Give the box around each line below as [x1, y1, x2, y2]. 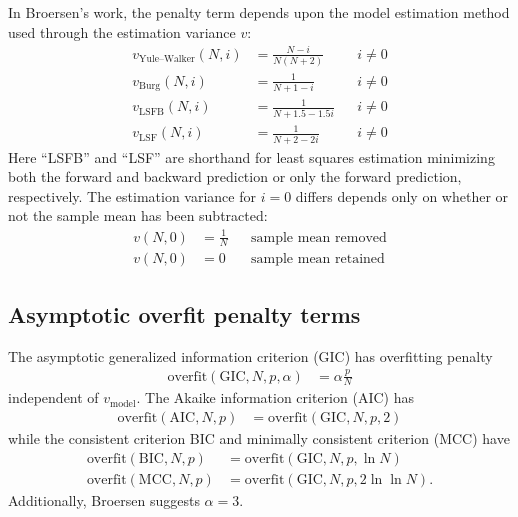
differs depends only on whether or [295, 185, 509, 206]
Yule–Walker [139, 54, 195, 65]
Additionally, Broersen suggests [8, 489, 200, 510]
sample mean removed [251, 230, 387, 245]
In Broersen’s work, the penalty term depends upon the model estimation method [8, 2, 510, 22]
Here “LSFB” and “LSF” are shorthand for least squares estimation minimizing [8, 146, 495, 167]
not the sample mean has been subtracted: [8, 205, 268, 226]
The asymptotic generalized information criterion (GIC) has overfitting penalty [8, 345, 493, 366]
